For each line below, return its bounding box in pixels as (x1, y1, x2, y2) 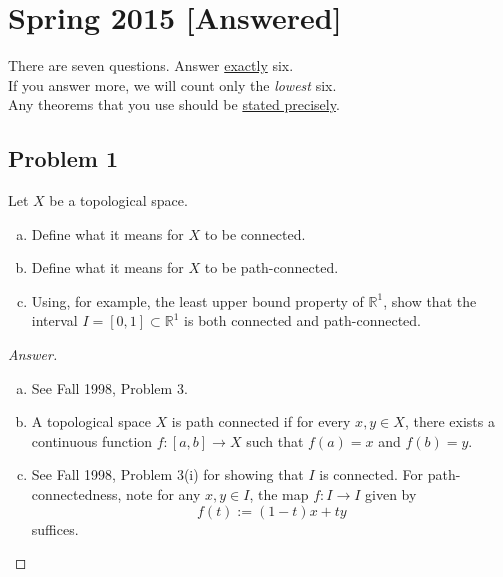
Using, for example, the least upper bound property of (31, 290, 364, 311)
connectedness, (31, 484, 122, 505)
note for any (126, 484, 201, 505)
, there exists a (404, 411, 495, 432)
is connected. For (319, 464, 424, 485)
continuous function (31, 430, 153, 451)
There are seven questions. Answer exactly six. (8, 55, 294, 76)
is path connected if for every (171, 411, 351, 432)
